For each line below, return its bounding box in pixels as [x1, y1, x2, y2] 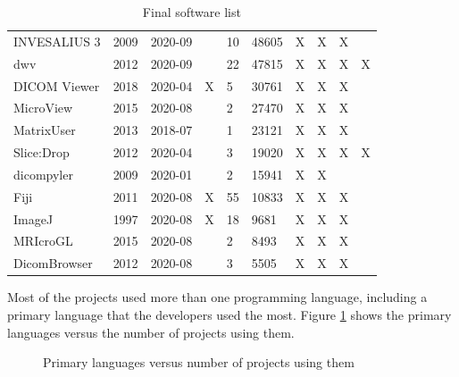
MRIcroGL [13, 231, 73, 250]
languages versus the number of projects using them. [7, 323, 295, 341]
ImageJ [13, 209, 54, 228]
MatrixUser [13, 121, 76, 139]
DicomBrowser [13, 254, 93, 272]
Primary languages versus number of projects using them [43, 353, 355, 372]
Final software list [142, 3, 241, 21]
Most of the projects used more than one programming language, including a [7, 288, 428, 306]
